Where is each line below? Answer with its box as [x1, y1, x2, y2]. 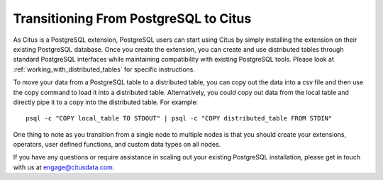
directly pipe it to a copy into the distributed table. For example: [13, 98, 199, 106]
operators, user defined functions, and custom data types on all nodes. [13, 140, 221, 149]
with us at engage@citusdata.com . [13, 163, 115, 171]
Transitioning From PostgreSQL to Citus [13, 11, 252, 26]
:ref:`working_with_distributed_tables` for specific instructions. [13, 64, 195, 74]
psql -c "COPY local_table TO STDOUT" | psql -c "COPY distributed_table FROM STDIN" [26, 114, 333, 123]
